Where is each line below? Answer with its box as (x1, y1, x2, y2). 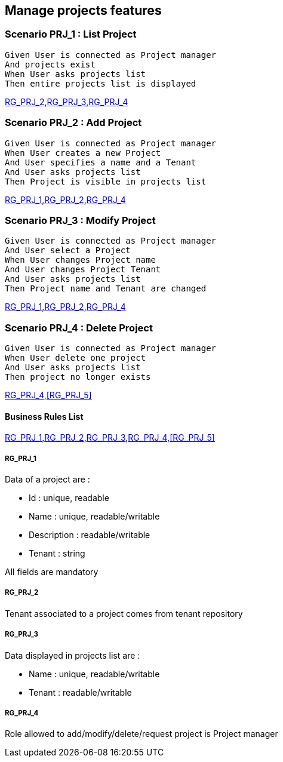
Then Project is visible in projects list (5, 176, 207, 186)
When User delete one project (5, 353, 146, 363)
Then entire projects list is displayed (5, 78, 196, 88)
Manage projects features (5, 3, 162, 18)
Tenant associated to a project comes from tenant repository (5, 608, 243, 619)
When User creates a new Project (5, 148, 161, 158)
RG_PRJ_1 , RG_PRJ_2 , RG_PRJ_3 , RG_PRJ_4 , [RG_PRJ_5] (5, 432, 215, 443)
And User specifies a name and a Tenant (5, 157, 196, 167)
